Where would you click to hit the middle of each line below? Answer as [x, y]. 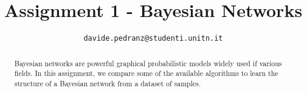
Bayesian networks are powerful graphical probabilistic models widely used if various [148, 63]
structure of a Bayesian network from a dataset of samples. [108, 83]
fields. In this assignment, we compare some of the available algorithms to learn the [146, 73]
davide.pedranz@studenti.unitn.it [153, 39]
